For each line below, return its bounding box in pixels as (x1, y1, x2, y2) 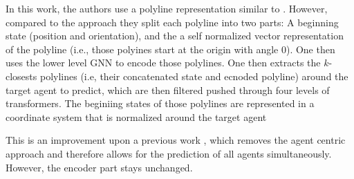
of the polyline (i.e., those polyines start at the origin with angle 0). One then (6, 41, 335, 56)
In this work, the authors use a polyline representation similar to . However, (6, 1, 328, 15)
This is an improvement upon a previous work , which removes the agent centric (6, 133, 346, 147)
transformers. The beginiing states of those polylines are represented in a (6, 96, 315, 111)
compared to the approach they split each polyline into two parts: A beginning (6, 15, 339, 29)
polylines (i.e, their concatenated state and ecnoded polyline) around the (39, 68, 348, 83)
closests (6, 68, 37, 83)
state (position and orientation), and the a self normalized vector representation (6, 28, 344, 43)
